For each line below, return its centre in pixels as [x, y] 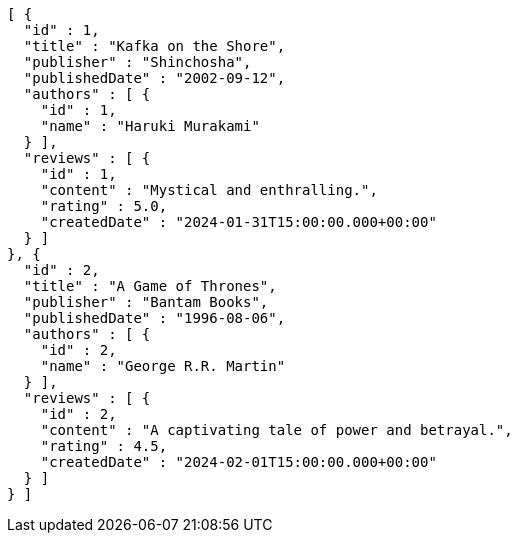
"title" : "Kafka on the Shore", [154, 46]
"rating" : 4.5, [104, 446]
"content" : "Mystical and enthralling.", [209, 190]
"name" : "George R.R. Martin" [163, 366]
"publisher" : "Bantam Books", [146, 302]
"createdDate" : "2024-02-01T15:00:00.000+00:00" [238, 462]
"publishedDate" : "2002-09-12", [154, 78]
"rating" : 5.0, [104, 206]
